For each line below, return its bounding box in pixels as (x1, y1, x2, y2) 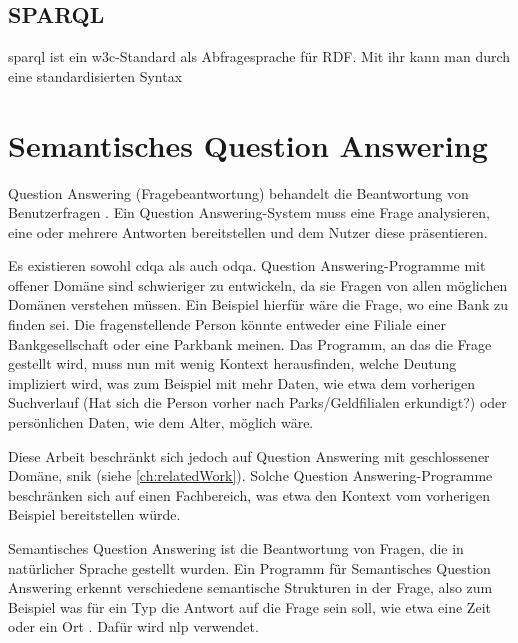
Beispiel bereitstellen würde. (8, 504, 181, 525)
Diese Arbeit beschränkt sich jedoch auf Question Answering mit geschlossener (8, 445, 490, 466)
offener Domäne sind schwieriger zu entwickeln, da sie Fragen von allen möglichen (8, 274, 508, 295)
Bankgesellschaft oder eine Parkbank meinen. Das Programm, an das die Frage (8, 333, 492, 354)
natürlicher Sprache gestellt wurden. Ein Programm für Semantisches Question (8, 557, 491, 578)
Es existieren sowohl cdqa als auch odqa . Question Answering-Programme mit (8, 255, 486, 276)
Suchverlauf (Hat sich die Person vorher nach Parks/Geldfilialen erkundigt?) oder (8, 392, 507, 413)
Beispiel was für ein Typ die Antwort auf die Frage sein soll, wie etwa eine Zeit (8, 596, 491, 617)
